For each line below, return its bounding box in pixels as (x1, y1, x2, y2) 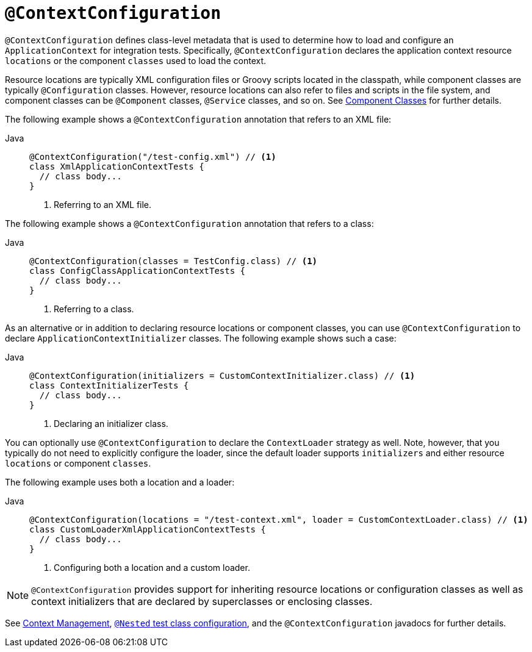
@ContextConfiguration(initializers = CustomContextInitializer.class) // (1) (29, 370, 415, 381)
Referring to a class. (54, 303, 134, 314)
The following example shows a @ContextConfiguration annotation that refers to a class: (5, 218, 374, 229)
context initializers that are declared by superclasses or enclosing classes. (31, 595, 373, 607)
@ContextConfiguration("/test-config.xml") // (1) (29, 151, 276, 162)
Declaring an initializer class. (54, 418, 168, 429)
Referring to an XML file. (54, 199, 152, 210)
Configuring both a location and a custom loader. (54, 562, 250, 573)
